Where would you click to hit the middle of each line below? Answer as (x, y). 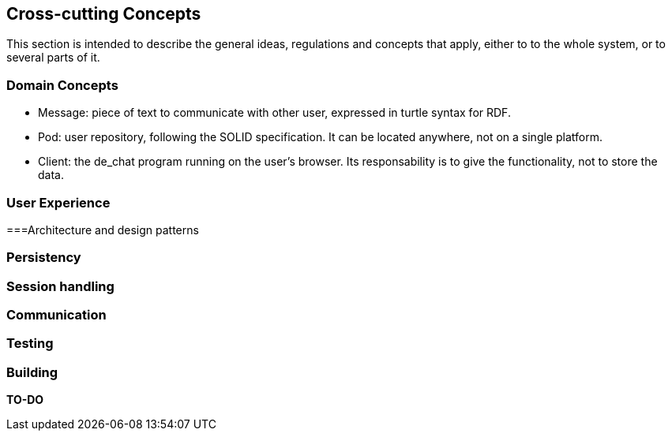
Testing (30, 344)
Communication (56, 315)
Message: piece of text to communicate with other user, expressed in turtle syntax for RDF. (274, 113)
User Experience (58, 202)
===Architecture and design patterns (103, 230)
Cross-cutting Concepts (104, 14)
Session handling (60, 286)
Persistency (44, 258)
